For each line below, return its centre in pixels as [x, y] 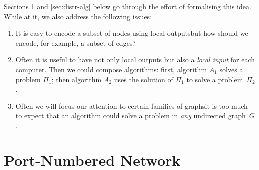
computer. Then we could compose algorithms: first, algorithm [111, 69]
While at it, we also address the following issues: [78, 16]
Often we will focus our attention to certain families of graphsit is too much [132, 106]
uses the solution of [144, 79]
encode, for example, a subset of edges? [76, 43]
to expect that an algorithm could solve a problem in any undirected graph [131, 116]
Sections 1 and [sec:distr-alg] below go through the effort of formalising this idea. [128, 6]
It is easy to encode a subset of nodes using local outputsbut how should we [132, 33]
